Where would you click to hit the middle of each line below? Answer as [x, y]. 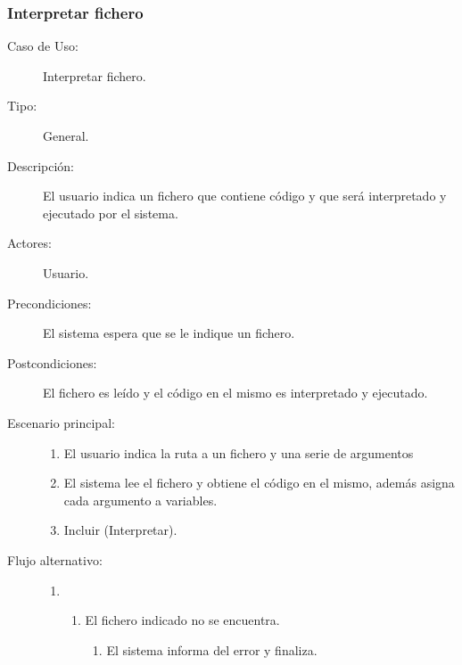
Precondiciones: [49, 303]
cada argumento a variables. [140, 500]
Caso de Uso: [43, 46]
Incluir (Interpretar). [120, 530]
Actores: [29, 243]
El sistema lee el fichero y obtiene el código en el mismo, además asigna [259, 483]
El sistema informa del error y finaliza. [212, 649]
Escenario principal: [61, 422]
